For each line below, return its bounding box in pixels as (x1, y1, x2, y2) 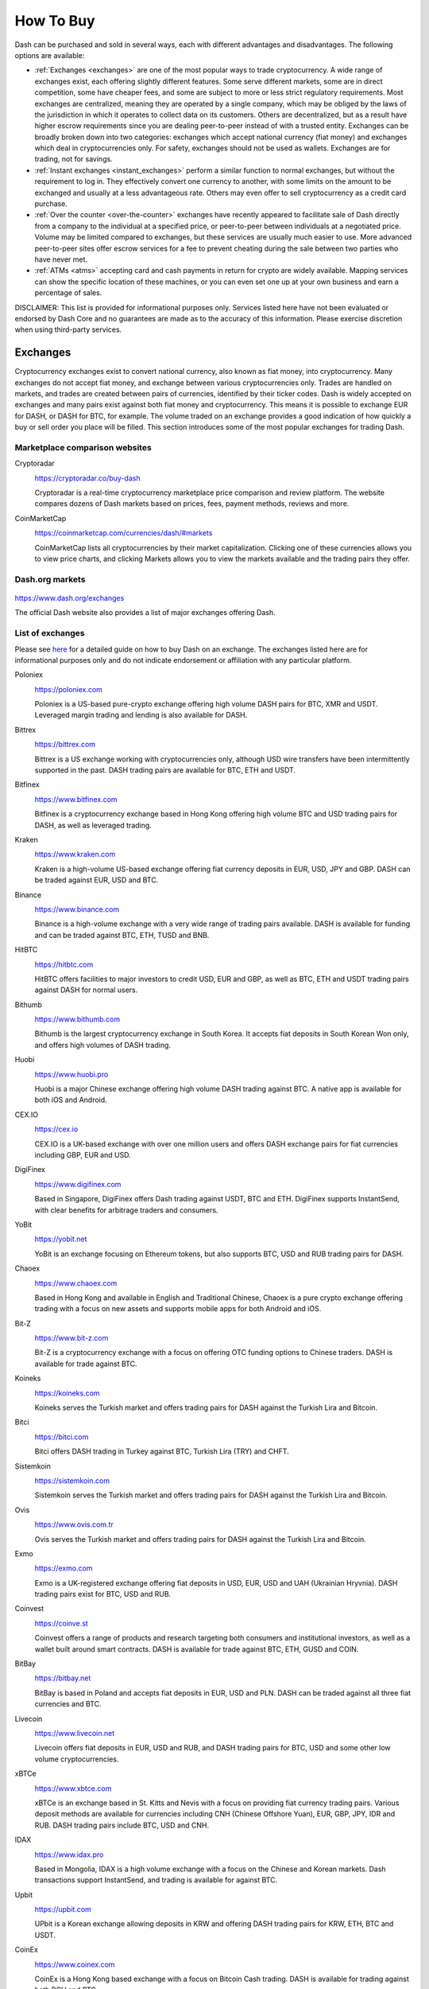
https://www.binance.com (34, 904, 120, 914)
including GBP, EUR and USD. (34, 1150, 131, 1159)
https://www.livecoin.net (34, 1729, 115, 1738)
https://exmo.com (34, 1563, 93, 1573)
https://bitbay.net (34, 1673, 91, 1683)
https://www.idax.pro (34, 1850, 104, 1859)
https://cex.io (34, 1124, 79, 1134)
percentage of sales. (34, 288, 102, 298)
